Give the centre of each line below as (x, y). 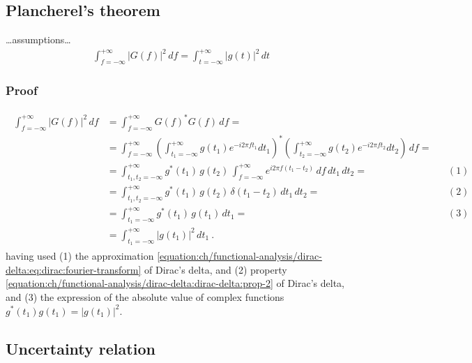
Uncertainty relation (81, 348)
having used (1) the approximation (80, 256)
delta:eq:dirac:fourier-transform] (74, 269)
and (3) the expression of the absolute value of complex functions (145, 296)
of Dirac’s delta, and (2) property (216, 269)
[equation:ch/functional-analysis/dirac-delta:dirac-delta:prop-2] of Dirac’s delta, (175, 283)
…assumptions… (38, 39)
